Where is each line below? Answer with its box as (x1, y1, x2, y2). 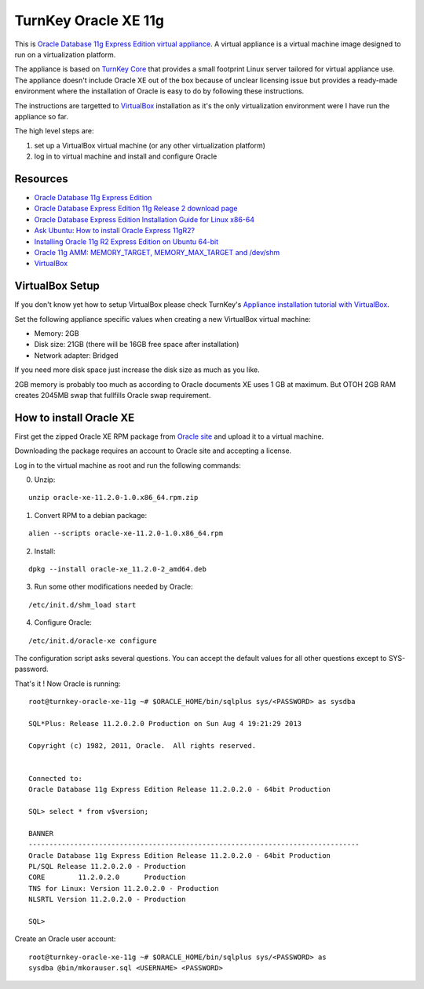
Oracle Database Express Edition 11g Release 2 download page (34, 204, 238, 213)
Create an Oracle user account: (14, 934, 116, 943)
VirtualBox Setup (14, 279, 100, 293)
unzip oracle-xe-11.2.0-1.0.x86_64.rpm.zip (28, 493, 199, 502)
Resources (14, 172, 68, 185)
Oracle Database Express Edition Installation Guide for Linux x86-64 (34, 214, 255, 224)
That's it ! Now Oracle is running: (14, 679, 121, 688)
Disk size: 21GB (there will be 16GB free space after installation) (34, 340, 239, 349)
